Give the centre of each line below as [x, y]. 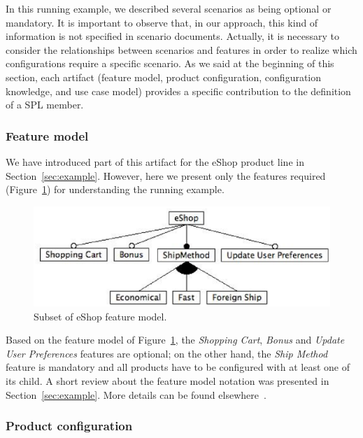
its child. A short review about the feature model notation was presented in [168, 380]
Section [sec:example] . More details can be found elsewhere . [136, 394]
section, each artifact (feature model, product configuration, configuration [164, 77]
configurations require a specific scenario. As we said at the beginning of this [170, 63]
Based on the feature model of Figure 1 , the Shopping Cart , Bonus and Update [175, 340]
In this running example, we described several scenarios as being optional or [169, 8]
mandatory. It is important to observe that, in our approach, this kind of [162, 22]
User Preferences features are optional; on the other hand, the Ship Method [167, 353]
